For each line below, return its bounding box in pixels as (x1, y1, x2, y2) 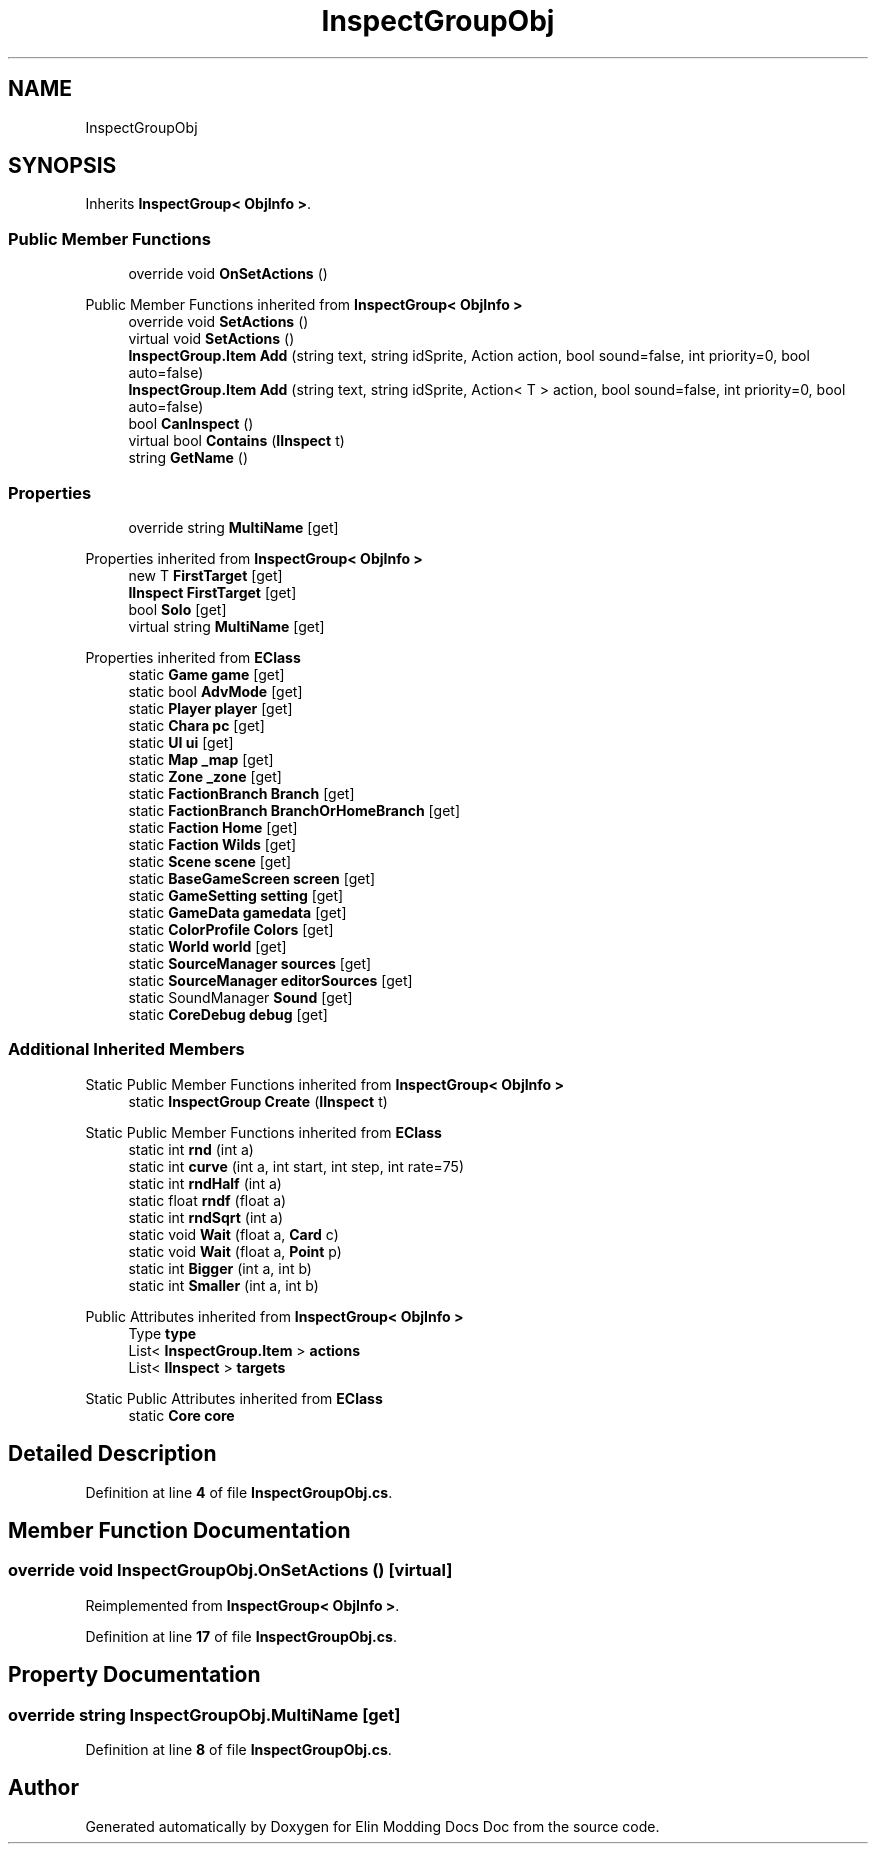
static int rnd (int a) (128, 1140, 254, 1158)
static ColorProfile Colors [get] (128, 920, 334, 938)
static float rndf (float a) (128, 1191, 287, 1209)
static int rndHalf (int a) (128, 1174, 282, 1192)
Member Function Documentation (8, 1517, 351, 1543)
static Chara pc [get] (128, 716, 265, 734)
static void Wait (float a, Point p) (128, 1242, 342, 1260)
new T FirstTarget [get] (128, 566, 283, 584)
